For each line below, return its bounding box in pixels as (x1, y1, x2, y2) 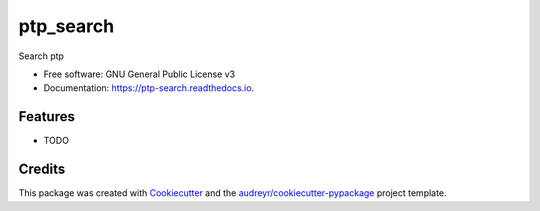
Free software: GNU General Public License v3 (43, 68, 236, 80)
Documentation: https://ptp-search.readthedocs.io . (43, 82, 255, 94)
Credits (18, 161, 66, 178)
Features (18, 108, 75, 125)
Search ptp (18, 50, 65, 62)
